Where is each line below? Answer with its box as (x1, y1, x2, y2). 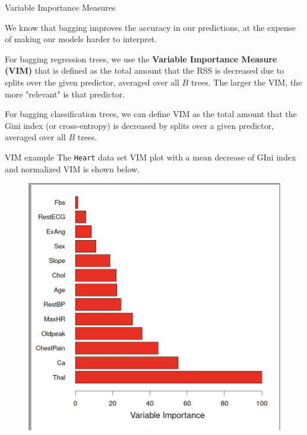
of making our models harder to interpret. (5, 33, 157, 45)
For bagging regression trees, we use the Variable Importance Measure (5, 52, 277, 65)
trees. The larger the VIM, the (191, 75, 302, 88)
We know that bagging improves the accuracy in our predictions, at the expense (5, 21, 296, 33)
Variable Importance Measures (5, 1, 116, 13)
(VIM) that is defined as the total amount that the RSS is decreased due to (5, 64, 284, 77)
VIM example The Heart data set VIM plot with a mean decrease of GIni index (5, 150, 296, 163)
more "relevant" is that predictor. (5, 87, 125, 100)
